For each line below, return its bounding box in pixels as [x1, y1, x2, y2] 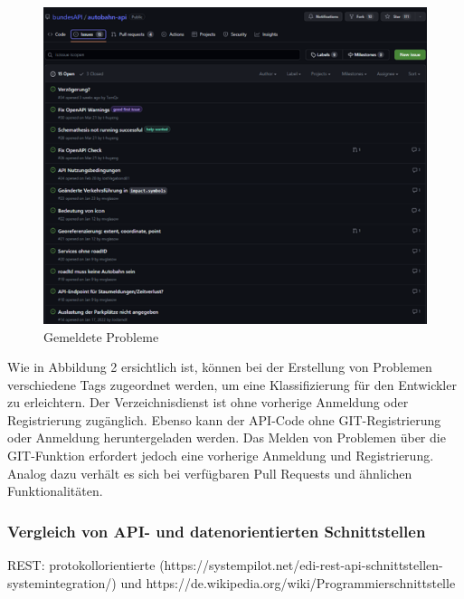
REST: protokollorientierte [7, 556, 156, 575]
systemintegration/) [7, 573, 117, 592]
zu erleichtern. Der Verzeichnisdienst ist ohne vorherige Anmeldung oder [7, 393, 409, 412]
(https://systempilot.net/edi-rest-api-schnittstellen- [159, 556, 443, 575]
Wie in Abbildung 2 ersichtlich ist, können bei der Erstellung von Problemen [7, 357, 432, 376]
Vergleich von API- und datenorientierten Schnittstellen [7, 519, 426, 542]
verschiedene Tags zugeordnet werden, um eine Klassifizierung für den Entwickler [7, 375, 457, 394]
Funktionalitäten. [7, 481, 103, 500]
